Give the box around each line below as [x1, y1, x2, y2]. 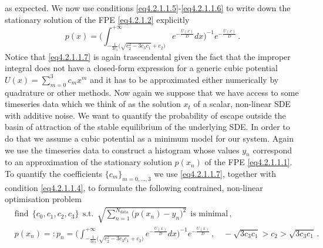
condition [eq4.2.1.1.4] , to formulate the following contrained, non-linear [5, 181, 263, 193]
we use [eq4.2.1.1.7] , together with [154, 167, 277, 179]
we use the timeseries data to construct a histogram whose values [5, 143, 240, 156]
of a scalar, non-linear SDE [193, 98, 291, 110]
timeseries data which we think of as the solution [5, 98, 181, 110]
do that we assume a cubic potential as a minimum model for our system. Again [5, 132, 294, 144]
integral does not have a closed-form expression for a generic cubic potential [5, 62, 278, 74]
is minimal [190, 210, 228, 219]
